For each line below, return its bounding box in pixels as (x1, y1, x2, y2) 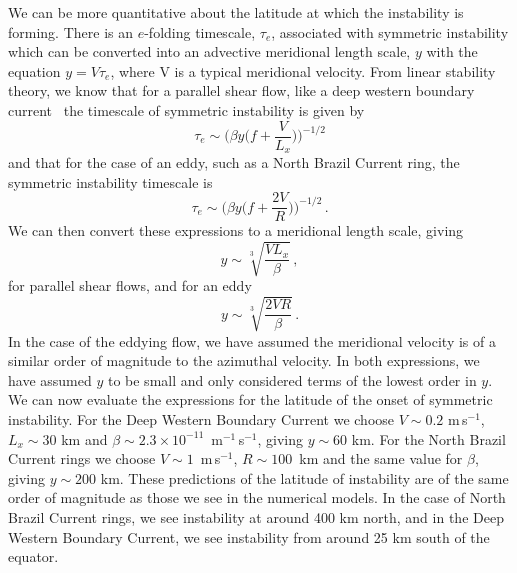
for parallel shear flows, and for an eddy (8, 275, 252, 296)
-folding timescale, (144, 21, 256, 42)
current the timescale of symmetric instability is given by (8, 99, 365, 120)
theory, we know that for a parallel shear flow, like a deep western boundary (8, 80, 475, 101)
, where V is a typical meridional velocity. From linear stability (110, 60, 496, 81)
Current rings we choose (8, 448, 156, 469)
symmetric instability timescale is (8, 171, 213, 192)
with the (426, 41, 478, 62)
